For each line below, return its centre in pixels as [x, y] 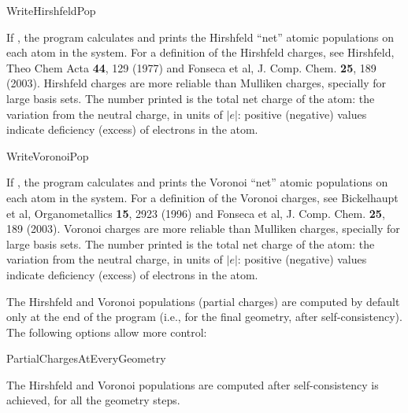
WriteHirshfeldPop [51, 10]
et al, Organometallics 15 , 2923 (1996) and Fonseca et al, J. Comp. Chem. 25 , [196, 213]
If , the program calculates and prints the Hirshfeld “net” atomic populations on [200, 37]
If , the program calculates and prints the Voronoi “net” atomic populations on [197, 182]
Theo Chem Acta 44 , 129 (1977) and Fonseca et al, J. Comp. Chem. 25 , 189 [191, 67]
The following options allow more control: [107, 332]
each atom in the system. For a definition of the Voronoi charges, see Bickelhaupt [202, 197]
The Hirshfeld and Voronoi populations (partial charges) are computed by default [203, 301]
